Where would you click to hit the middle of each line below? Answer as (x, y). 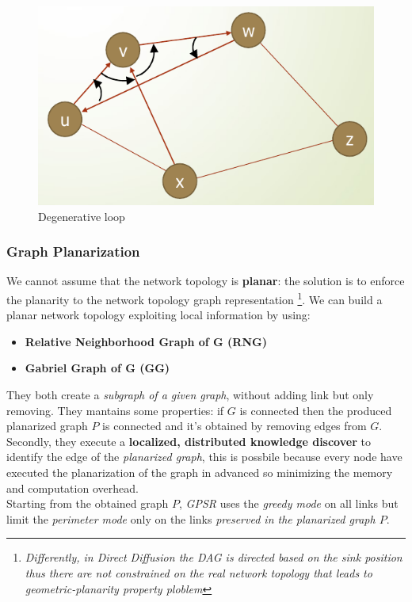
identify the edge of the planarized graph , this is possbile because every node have (204, 457)
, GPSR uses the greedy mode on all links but (289, 503)
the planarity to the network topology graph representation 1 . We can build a (195, 298)
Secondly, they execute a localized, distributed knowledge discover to (189, 441)
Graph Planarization (73, 251)
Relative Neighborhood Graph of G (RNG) (146, 341)
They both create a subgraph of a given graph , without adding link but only (190, 394)
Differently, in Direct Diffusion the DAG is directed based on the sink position (214, 557)
